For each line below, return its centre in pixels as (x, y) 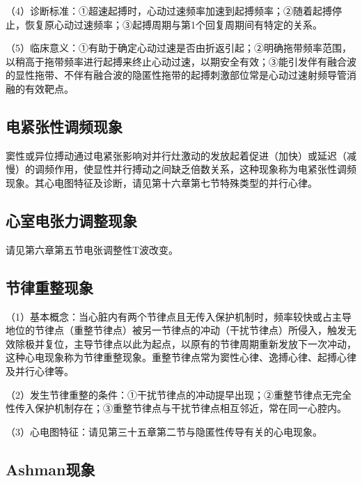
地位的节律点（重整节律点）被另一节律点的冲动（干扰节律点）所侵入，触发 (176, 330)
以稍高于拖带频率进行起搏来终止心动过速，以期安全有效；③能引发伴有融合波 (181, 61)
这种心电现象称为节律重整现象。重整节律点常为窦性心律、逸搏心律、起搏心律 (181, 357)
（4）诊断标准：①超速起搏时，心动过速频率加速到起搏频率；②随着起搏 (169, 10)
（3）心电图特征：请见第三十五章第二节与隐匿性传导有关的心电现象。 (164, 431)
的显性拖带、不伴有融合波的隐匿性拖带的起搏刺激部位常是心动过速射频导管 (176, 75)
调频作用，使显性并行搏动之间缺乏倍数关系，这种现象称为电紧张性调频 (195, 169)
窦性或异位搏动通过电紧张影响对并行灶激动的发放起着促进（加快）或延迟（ (176, 155)
